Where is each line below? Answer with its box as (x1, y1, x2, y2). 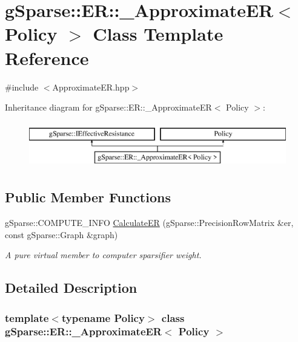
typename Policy (61, 310, 145, 325)
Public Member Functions (5, 188, 171, 207)
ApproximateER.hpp (52, 80, 130, 93)
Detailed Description (5, 278, 137, 297)
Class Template (93, 21, 223, 46)
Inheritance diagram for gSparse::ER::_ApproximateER (5, 101, 212, 114)
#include (5, 80, 39, 93)
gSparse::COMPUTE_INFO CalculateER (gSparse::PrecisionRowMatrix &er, (5, 216, 294, 229)
